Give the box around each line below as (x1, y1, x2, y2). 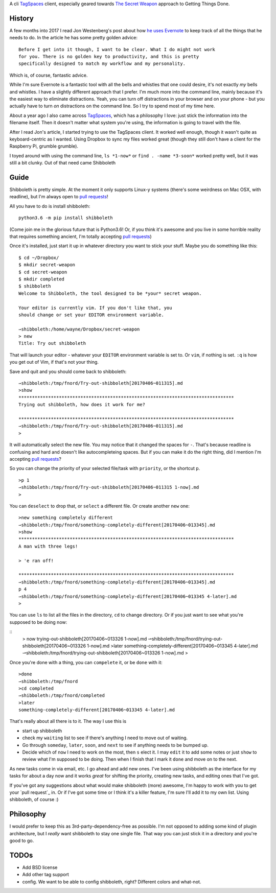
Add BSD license (22, 864, 58, 871)
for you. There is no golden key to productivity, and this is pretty (18, 54, 199, 60)
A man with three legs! (18, 543, 78, 549)
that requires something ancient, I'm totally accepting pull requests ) (9, 233, 152, 240)
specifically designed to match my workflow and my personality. (18, 61, 186, 66)
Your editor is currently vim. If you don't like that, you (18, 304, 172, 311)
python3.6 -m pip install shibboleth (18, 215, 113, 221)
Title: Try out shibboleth (18, 340, 86, 346)
